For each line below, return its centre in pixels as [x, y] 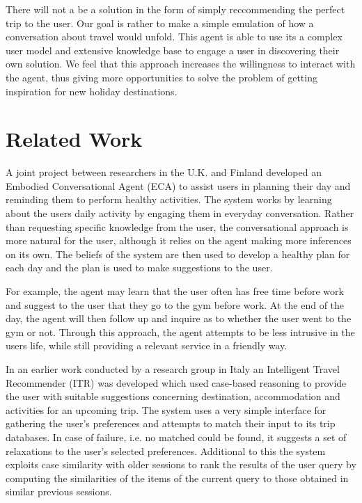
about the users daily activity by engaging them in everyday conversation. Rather [180, 213]
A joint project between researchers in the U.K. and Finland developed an [164, 172]
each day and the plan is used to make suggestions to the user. [139, 268]
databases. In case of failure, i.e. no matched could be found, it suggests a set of [176, 437]
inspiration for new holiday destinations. [92, 91]
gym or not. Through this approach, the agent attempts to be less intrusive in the [180, 332]
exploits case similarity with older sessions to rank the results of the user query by [181, 464]
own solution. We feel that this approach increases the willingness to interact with [181, 64]
